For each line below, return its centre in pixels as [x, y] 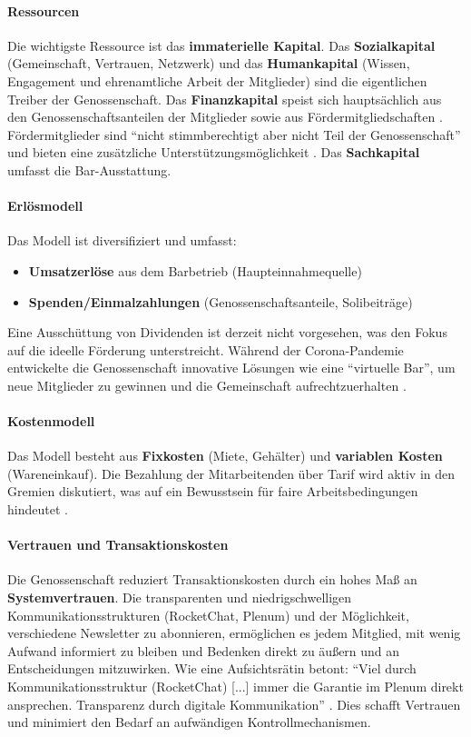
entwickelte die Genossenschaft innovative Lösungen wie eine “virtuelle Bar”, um [231, 368]
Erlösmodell [45, 206]
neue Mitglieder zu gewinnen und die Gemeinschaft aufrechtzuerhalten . [207, 385]
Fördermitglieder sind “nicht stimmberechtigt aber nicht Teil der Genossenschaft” [234, 134]
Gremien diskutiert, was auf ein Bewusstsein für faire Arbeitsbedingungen [213, 491]
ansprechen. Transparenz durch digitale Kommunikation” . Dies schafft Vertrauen [234, 704]
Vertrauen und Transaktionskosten [118, 545]
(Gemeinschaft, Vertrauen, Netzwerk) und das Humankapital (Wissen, [209, 63]
